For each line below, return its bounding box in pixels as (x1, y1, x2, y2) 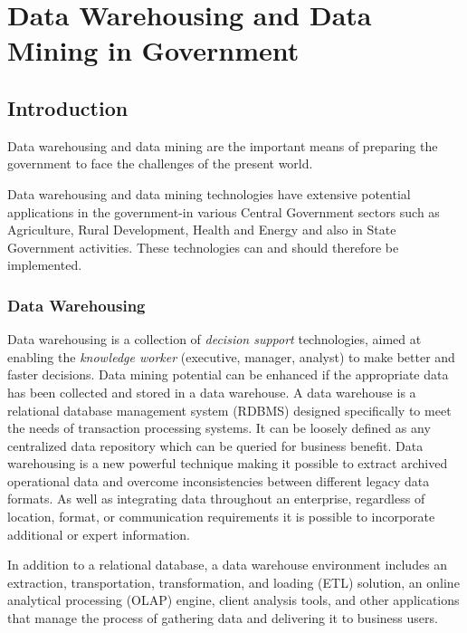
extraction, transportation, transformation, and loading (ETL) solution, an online (7, 572, 460, 591)
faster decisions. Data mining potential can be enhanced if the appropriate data (7, 365, 449, 384)
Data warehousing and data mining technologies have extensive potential (7, 184, 411, 203)
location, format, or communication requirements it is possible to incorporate (7, 507, 435, 526)
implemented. (7, 255, 82, 274)
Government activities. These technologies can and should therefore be (7, 237, 399, 256)
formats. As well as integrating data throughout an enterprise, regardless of (7, 489, 425, 508)
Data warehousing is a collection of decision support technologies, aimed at (7, 330, 422, 349)
